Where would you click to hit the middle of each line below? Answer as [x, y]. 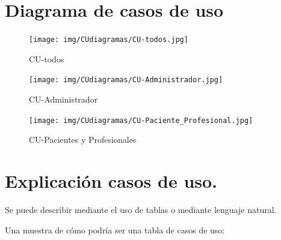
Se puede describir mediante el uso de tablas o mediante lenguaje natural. [141, 209]
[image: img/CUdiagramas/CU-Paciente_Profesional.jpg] [141, 120]
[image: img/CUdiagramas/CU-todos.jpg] [109, 40]
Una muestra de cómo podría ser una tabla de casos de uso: [115, 229]
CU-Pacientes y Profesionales [83, 139]
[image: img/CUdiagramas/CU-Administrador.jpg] [126, 80]
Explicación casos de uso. [111, 181]
